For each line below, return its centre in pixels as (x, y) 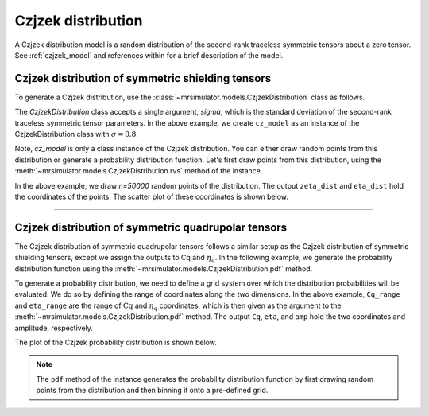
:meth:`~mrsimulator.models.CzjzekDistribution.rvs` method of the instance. (139, 171)
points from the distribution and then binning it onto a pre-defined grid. (152, 391)
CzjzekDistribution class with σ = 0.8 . (77, 134)
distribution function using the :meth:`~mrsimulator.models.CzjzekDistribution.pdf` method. (164, 268)
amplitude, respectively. (54, 328)
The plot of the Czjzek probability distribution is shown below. (116, 342)
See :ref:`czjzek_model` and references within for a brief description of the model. (149, 55)
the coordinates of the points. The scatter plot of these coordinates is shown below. (152, 196)
